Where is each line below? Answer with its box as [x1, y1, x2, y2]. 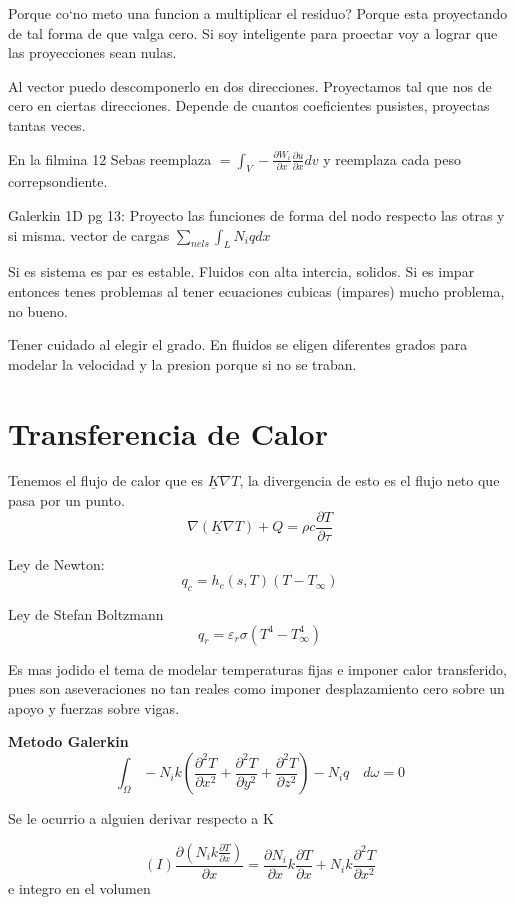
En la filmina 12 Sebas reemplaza [8, 148, 212, 169]
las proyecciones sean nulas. [8, 42, 177, 63]
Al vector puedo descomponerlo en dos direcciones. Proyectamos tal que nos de [8, 75, 492, 96]
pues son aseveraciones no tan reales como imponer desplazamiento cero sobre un [8, 678, 505, 699]
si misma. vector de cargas [8, 224, 170, 245]
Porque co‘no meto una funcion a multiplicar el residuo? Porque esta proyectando [8, 3, 508, 23]
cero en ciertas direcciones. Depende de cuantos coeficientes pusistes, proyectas [8, 95, 490, 116]
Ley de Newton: [8, 553, 105, 574]
